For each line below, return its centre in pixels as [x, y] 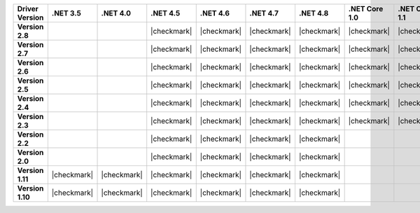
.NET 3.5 [66, 13]
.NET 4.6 [215, 13]
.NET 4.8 [314, 13]
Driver [28, 9]
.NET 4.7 [264, 13]
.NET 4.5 [166, 13]
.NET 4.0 [116, 13]
